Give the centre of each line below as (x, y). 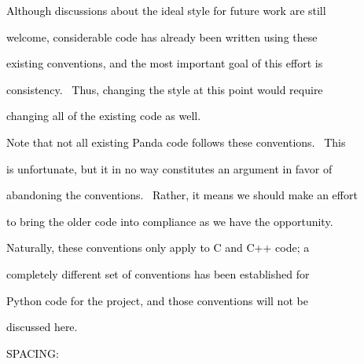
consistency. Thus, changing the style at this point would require (165, 89)
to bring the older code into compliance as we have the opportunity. (170, 221)
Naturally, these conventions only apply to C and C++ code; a (158, 248)
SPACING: (33, 353)
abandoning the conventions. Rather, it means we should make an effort (182, 195)
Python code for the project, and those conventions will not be (157, 300)
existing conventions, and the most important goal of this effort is (165, 63)
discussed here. (42, 327)
